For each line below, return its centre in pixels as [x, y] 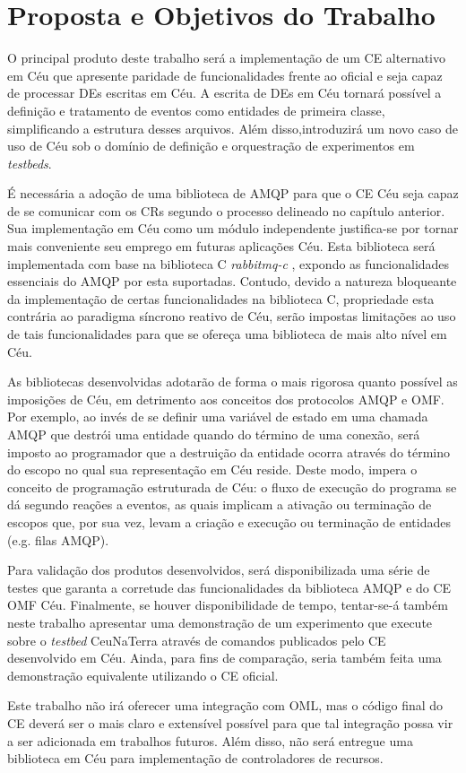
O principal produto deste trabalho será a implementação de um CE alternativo [227, 58]
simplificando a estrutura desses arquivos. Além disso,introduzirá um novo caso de [233, 128]
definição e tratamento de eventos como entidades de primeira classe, [196, 110]
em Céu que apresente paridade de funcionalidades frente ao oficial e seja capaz [225, 75]
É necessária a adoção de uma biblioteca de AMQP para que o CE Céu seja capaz [233, 193]
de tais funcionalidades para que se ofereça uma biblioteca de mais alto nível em [227, 334]
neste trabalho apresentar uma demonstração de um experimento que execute [220, 622]
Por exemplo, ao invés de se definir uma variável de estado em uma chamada [218, 417]
